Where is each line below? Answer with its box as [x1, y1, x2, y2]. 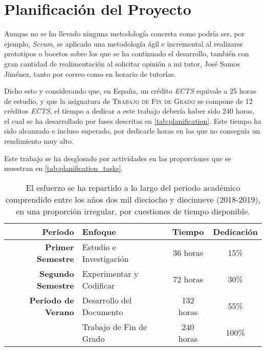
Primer [45, 240, 74, 253]
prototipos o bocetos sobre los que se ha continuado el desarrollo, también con [4, 48, 249, 59]
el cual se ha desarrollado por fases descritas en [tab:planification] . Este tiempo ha [4, 115, 261, 126]
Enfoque [82, 225, 116, 237]
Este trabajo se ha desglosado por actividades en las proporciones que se [4, 152, 231, 163]
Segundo [39, 267, 74, 279]
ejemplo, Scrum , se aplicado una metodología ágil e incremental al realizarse [4, 38, 243, 49]
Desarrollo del [82, 294, 132, 306]
